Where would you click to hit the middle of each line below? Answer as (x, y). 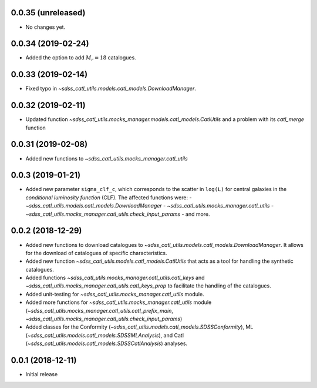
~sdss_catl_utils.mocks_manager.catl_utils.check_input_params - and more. (118, 214)
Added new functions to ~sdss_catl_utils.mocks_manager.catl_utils (107, 158)
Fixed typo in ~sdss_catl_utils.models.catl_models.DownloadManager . (111, 89)
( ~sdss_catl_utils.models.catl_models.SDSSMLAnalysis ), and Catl (105, 335)
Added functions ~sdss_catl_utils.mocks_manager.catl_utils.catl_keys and (115, 278)
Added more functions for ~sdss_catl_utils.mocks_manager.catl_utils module (119, 302)
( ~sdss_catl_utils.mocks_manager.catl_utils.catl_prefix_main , (99, 310)
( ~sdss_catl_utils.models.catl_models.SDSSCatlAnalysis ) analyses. (107, 343)
